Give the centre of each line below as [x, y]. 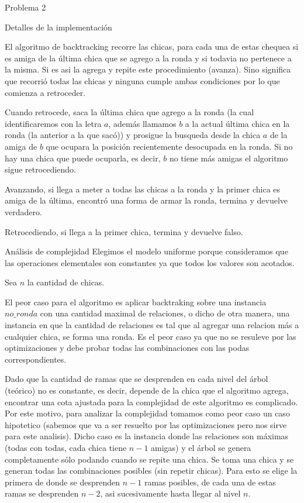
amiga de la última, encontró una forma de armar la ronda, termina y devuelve [146, 200]
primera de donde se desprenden [63, 482]
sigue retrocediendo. [40, 169]
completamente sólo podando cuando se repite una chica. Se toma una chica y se [149, 459]
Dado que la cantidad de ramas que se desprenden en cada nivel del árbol [137, 379]
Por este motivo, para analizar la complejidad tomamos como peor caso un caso [147, 413]
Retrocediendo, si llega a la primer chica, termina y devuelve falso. [124, 231]
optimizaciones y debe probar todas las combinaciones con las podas [127, 348]
